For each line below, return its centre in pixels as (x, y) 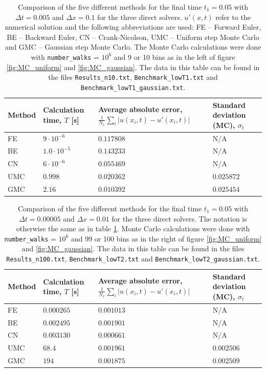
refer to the (233, 17)
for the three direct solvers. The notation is (179, 218)
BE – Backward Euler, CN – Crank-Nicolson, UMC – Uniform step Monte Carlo (133, 37)
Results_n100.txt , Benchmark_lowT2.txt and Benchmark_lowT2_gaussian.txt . (133, 259)
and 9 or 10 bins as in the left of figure (174, 57)
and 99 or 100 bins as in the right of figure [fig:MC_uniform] (166, 238)
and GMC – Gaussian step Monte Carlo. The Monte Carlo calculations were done (133, 47)
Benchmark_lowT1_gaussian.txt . (133, 87)
